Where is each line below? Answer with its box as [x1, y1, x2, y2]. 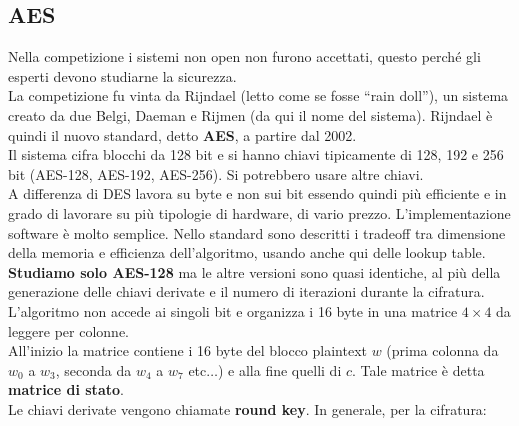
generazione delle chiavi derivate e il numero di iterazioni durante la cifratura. [8, 281, 485, 302]
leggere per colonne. [8, 320, 130, 341]
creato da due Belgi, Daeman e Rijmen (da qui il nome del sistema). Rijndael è [8, 104, 493, 125]
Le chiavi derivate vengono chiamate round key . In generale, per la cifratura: [8, 398, 487, 419]
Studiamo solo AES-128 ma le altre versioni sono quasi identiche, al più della [8, 261, 501, 282]
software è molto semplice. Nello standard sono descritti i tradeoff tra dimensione [8, 222, 506, 243]
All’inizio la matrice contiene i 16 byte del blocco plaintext [8, 340, 367, 361]
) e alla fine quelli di [217, 359, 342, 380]
